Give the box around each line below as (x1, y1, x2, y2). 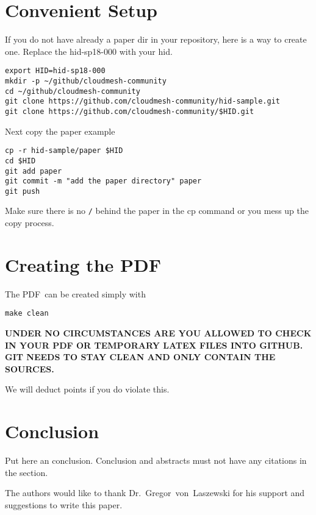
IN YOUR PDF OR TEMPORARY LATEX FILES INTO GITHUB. (5, 338, 303, 351)
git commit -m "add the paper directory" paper (5, 177, 202, 186)
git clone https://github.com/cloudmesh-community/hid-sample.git (5, 97, 281, 106)
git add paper (5, 166, 62, 176)
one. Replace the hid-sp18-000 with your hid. (5, 44, 173, 57)
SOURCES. (5, 362, 54, 375)
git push (5, 186, 40, 196)
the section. (5, 466, 48, 478)
